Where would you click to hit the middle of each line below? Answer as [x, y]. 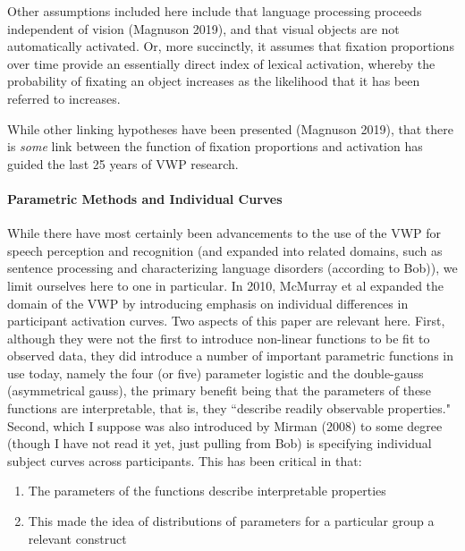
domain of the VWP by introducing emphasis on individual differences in [208, 303]
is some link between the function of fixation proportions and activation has [215, 146]
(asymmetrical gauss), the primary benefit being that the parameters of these [219, 390]
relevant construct [77, 538]
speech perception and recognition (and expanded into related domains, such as [225, 250]
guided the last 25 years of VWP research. [123, 163]
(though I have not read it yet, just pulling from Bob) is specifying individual [220, 443]
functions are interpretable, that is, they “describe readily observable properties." [229, 408]
